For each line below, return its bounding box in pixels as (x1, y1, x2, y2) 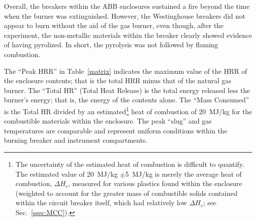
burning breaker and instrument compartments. (4, 135, 148, 145)
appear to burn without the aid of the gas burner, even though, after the (4, 20, 224, 31)
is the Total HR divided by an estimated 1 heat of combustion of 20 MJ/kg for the (4, 104, 252, 116)
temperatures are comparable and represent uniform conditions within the (4, 125, 227, 135)
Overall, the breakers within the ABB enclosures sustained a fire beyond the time (4, 1, 250, 11)
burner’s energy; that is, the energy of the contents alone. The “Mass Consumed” (4, 95, 249, 105)
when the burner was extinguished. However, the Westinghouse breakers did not (4, 10, 246, 21)
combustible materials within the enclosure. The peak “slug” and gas (4, 116, 212, 126)
